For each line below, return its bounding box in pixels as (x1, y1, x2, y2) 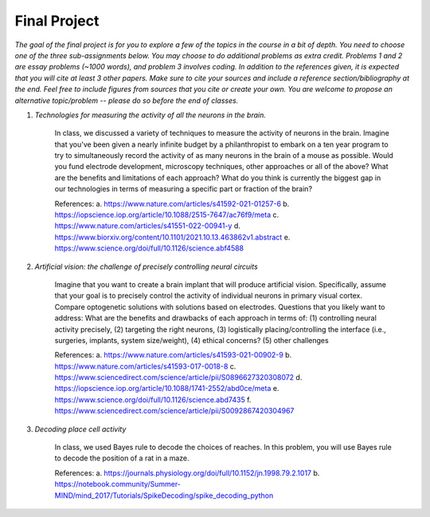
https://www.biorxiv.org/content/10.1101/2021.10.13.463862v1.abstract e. (54, 232, 291, 242)
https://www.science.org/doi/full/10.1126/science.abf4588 (54, 243, 244, 253)
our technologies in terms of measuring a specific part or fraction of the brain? (54, 184, 313, 194)
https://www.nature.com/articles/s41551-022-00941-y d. (54, 221, 240, 231)
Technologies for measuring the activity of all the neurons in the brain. (34, 110, 266, 120)
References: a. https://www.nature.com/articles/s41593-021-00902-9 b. (54, 350, 292, 360)
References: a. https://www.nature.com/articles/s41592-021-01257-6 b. (54, 199, 290, 208)
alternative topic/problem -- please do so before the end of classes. (14, 96, 239, 105)
